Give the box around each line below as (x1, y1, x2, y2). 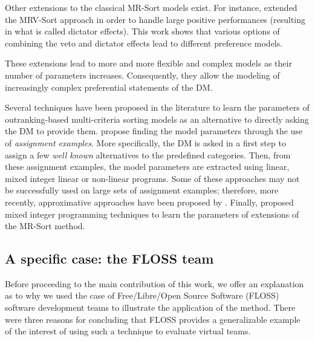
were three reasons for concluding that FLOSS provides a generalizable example (5, 313, 300, 325)
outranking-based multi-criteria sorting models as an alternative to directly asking (5, 112, 309, 125)
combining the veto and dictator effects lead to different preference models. (5, 36, 283, 49)
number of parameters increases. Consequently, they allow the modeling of (5, 68, 280, 81)
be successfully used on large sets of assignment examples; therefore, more (5, 184, 279, 196)
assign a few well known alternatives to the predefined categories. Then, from (5, 148, 291, 161)
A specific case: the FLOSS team (5, 249, 214, 268)
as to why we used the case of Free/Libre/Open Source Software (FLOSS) (5, 289, 279, 302)
